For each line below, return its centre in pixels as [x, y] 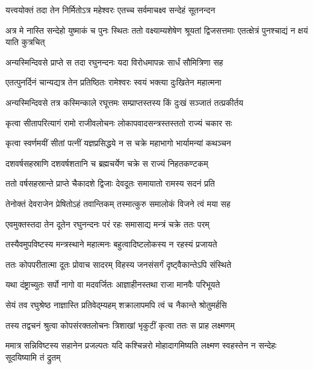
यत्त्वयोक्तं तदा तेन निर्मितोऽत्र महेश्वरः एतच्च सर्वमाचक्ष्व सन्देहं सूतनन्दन [110, 10]
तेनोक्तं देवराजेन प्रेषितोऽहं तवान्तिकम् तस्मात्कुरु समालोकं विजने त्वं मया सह [118, 203]
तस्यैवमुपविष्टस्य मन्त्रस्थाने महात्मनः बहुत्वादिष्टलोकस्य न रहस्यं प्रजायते [111, 244]
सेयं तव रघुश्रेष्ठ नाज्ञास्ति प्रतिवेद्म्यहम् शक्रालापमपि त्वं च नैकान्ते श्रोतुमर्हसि [116, 304]
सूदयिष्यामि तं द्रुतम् [33, 357]
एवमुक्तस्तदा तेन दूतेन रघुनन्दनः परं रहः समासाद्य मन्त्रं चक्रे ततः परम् [107, 224]
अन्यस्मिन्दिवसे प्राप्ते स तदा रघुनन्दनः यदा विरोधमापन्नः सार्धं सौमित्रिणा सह [114, 62]
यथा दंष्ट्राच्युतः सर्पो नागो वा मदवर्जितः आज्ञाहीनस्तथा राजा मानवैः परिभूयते [113, 284]
